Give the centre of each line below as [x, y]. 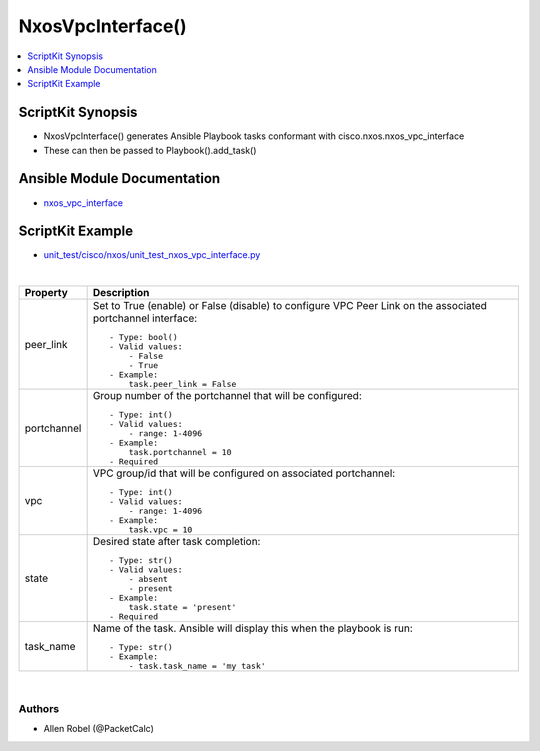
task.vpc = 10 [160, 530]
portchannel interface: [145, 318]
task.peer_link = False [182, 384]
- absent [148, 579]
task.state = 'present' [182, 607]
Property [46, 293]
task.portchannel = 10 [180, 452]
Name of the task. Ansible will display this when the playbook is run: [253, 628]
